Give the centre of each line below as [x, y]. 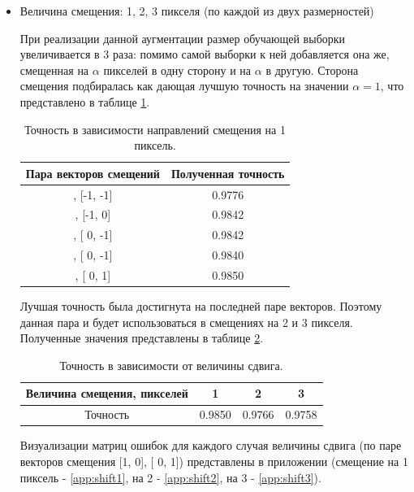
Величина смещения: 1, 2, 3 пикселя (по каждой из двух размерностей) [197, 11]
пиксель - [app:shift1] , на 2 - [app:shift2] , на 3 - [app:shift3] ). [170, 477]
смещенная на [54, 70]
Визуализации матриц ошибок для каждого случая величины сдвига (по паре [211, 445]
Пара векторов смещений [93, 173]
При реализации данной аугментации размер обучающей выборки [183, 38]
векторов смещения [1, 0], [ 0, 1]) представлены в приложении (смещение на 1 [214, 461]
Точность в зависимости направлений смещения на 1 [155, 129]
